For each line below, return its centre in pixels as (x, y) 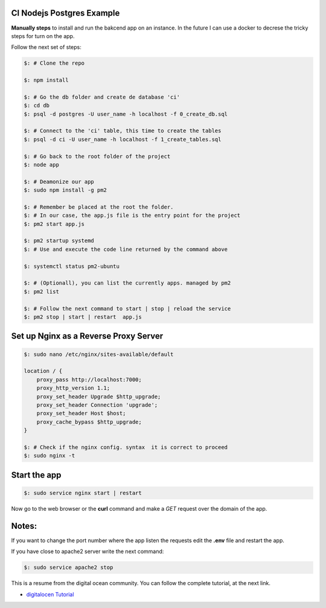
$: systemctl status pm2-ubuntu (72, 266)
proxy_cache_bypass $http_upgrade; (89, 422)
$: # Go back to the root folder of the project (97, 156)
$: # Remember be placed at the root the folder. (99, 207)
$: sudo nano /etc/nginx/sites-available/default (99, 354)
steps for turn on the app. (43, 36)
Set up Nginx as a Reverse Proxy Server (87, 336)
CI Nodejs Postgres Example (66, 13)
